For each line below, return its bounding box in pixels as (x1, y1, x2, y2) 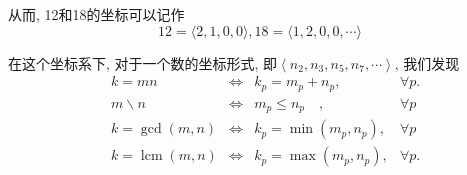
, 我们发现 (394, 52, 460, 73)
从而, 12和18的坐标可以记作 (8, 4, 185, 24)
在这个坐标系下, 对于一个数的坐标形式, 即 (8, 52, 278, 73)
